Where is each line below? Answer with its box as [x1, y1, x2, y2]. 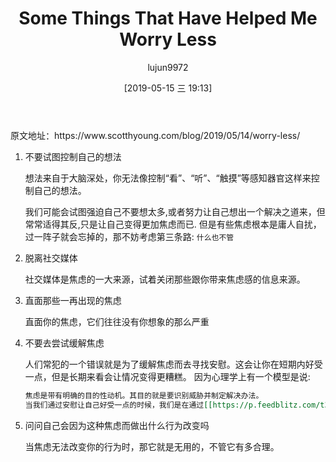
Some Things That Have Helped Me [18, 7, 318, 30]
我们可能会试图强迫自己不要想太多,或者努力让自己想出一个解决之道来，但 [24, 205, 326, 217]
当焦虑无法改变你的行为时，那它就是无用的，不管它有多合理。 [24, 440, 280, 452]
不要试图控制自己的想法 [24, 150, 122, 162]
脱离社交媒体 [24, 252, 78, 264]
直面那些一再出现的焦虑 [24, 294, 122, 306]
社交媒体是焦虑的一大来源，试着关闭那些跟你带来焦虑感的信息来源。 [24, 273, 306, 285]
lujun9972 [147, 61, 189, 73]
